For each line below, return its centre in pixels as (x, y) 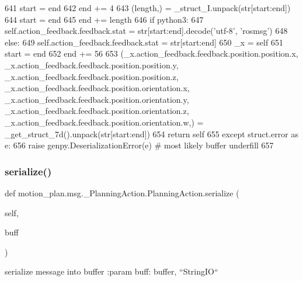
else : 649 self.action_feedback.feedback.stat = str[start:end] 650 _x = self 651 (144, 42)
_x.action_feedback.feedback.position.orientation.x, (97, 88)
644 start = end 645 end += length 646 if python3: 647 (104, 19)
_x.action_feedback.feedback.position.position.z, (92, 76)
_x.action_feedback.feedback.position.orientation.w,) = (104, 122)
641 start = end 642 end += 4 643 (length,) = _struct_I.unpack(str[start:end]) (148, 8)
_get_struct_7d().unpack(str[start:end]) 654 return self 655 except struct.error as (151, 133)
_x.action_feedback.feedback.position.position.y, (92, 65)
